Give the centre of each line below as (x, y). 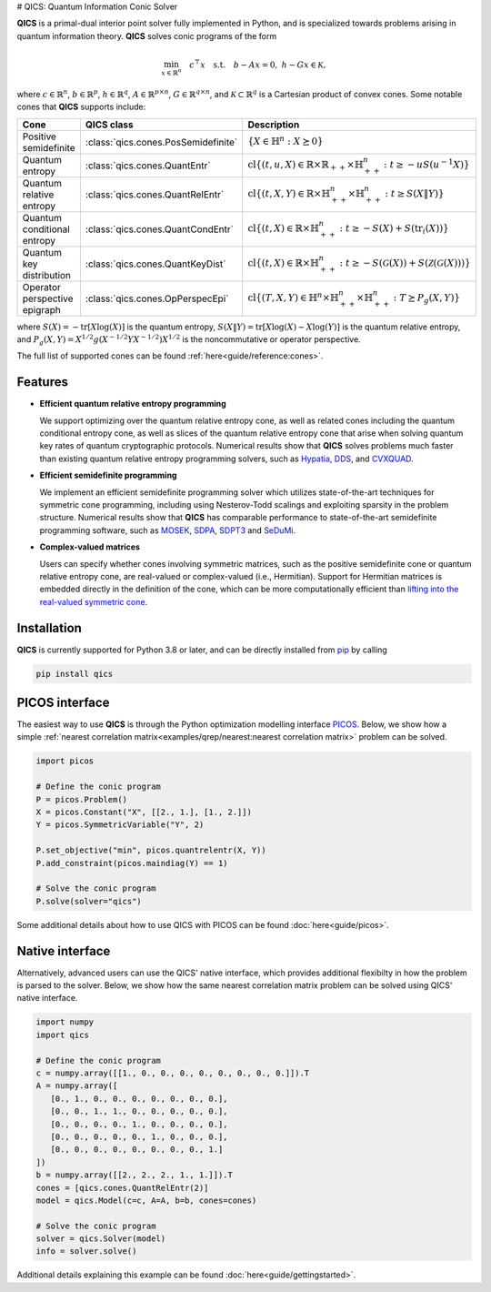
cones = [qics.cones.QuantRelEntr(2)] (122, 1188)
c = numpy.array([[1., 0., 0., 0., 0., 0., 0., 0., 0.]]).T (173, 1073)
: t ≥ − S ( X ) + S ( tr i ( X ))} (394, 230)
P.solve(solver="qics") (89, 901)
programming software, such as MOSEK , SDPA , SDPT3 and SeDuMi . (167, 530)
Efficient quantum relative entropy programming (133, 404)
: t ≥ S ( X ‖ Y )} (415, 194)
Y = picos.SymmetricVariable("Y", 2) (120, 825)
